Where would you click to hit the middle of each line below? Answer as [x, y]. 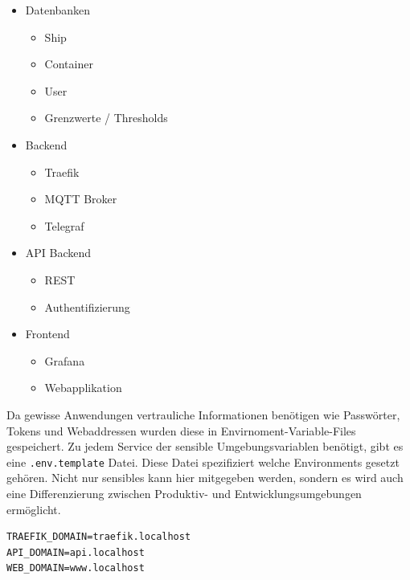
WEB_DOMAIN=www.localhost [76, 568]
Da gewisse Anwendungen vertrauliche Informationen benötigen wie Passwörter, [203, 414]
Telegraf [64, 225]
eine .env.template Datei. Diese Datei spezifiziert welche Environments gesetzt [203, 462]
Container [69, 64]
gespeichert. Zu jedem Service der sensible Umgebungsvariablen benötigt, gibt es [205, 446]
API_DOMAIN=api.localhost [76, 552]
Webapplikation [83, 388]
